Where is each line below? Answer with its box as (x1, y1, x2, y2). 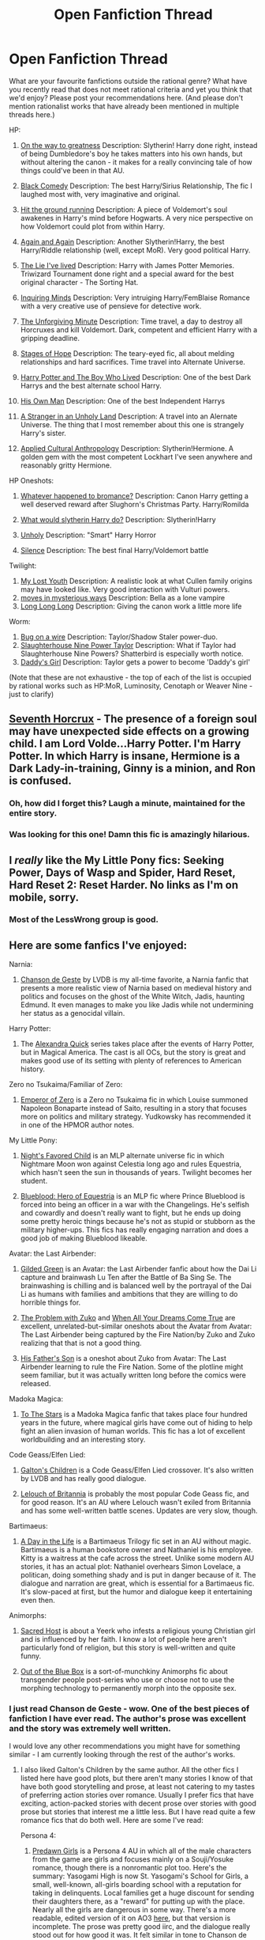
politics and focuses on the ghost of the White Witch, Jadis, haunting (20, 991, 245, 1002)
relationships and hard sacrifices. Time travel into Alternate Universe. (20, 357, 245, 366)
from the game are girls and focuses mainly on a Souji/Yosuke (32, 1854, 234, 1864)
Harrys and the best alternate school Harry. (20, 381, 162, 390)
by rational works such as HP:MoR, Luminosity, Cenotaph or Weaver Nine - (9, 680, 253, 690)
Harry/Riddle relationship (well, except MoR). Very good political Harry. (20, 245, 251, 255)
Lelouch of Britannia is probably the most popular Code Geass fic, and (20, 1489, 249, 1499)
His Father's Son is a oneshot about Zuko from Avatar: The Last (20, 1354, 227, 1363)
